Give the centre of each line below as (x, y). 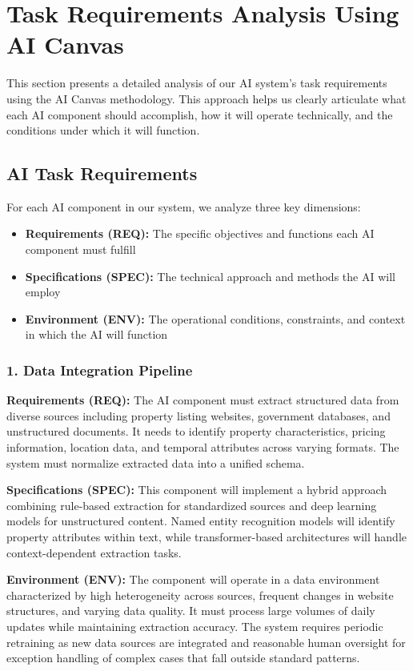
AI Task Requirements (102, 173)
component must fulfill (80, 249)
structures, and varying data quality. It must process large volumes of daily (191, 611)
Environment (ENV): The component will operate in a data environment (193, 579)
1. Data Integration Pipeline (100, 370)
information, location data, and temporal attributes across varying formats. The (203, 447)
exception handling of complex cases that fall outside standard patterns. (183, 658)
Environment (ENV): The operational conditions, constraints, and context (215, 318)
